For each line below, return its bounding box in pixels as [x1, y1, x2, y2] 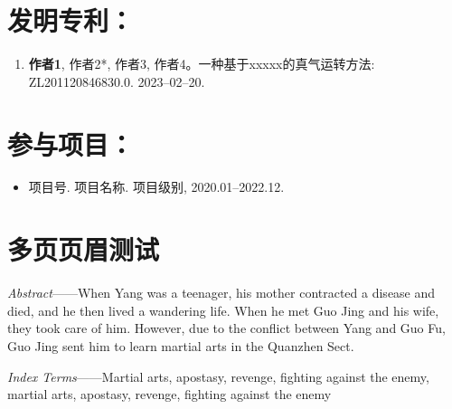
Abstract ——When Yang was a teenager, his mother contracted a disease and [7, 283, 436, 302]
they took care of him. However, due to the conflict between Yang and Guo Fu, [7, 319, 446, 338]
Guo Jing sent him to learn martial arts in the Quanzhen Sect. [7, 336, 354, 355]
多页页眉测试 [7, 231, 160, 268]
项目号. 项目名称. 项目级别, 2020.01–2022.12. [28, 177, 285, 196]
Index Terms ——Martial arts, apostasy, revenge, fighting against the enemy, [7, 366, 429, 385]
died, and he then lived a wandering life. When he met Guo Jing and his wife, [7, 300, 439, 319]
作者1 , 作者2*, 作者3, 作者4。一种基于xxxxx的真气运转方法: [28, 54, 375, 73]
